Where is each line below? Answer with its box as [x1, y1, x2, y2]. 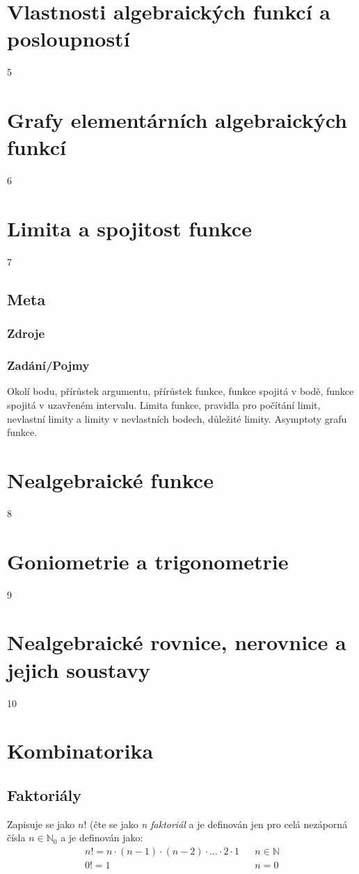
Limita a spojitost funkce [7, 214, 252, 242]
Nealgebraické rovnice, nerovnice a [7, 628, 346, 656]
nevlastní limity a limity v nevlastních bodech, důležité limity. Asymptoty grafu [7, 411, 347, 426]
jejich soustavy [7, 655, 151, 683]
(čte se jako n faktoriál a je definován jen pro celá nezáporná [90, 816, 348, 831]
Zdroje [7, 325, 45, 342]
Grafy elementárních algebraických [7, 106, 347, 134]
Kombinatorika [7, 736, 154, 765]
